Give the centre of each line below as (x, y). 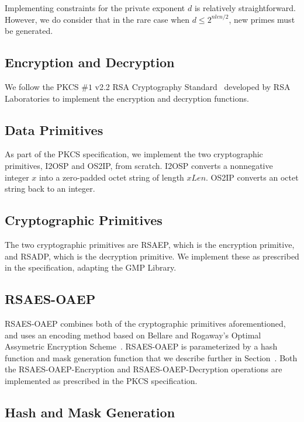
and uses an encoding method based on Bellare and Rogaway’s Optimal (133, 335)
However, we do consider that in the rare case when (97, 19)
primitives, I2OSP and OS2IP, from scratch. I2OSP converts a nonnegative (139, 165)
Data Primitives (54, 129)
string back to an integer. (50, 188)
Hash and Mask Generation (90, 412)
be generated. (29, 31)
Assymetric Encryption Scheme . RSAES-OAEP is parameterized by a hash (141, 346)
